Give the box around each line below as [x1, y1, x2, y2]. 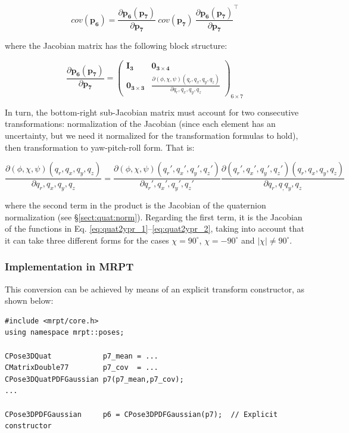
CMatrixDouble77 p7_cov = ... [5, 363, 158, 372]
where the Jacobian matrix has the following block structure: [5, 39, 228, 52]
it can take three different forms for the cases [5, 233, 169, 246]
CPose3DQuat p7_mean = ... [5, 351, 158, 360]
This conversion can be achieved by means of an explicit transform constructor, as [5, 282, 305, 295]
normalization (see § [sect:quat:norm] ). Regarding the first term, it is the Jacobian [5, 210, 303, 223]
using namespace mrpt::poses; [5, 328, 124, 337]
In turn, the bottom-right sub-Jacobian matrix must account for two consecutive [5, 105, 299, 118]
